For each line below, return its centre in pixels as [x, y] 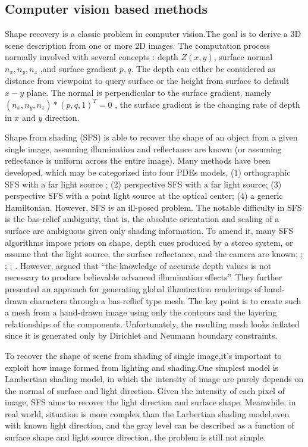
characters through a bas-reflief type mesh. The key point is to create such [166, 300]
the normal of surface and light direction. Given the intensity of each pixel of [145, 390]
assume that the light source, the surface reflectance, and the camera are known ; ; [154, 254]
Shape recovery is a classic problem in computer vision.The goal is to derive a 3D [153, 34]
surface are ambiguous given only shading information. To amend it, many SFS [149, 230]
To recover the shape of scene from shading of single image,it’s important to [143, 355]
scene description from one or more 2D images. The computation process [137, 45]
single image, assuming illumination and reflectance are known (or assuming [143, 149]
